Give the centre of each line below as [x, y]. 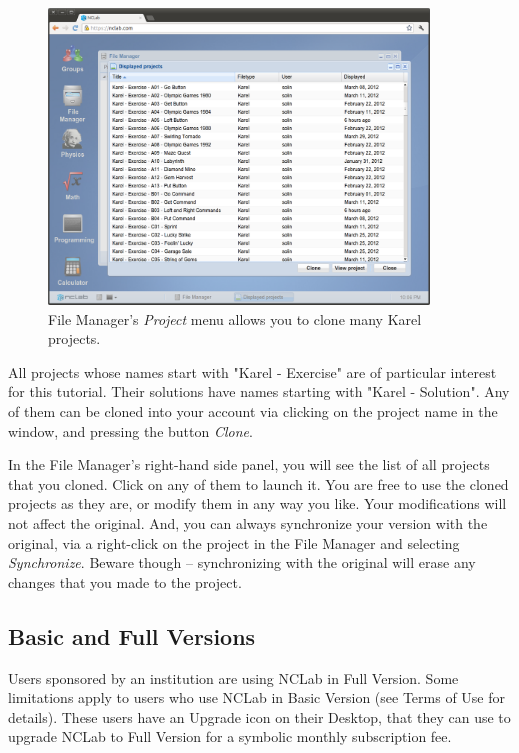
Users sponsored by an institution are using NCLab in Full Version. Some [233, 677]
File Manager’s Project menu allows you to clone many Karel [235, 318]
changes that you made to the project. [125, 581]
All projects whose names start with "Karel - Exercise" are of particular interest [252, 371]
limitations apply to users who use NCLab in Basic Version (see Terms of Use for [257, 697]
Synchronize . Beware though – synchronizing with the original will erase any [242, 562]
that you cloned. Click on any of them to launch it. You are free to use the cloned [258, 483]
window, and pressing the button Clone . [130, 430]
